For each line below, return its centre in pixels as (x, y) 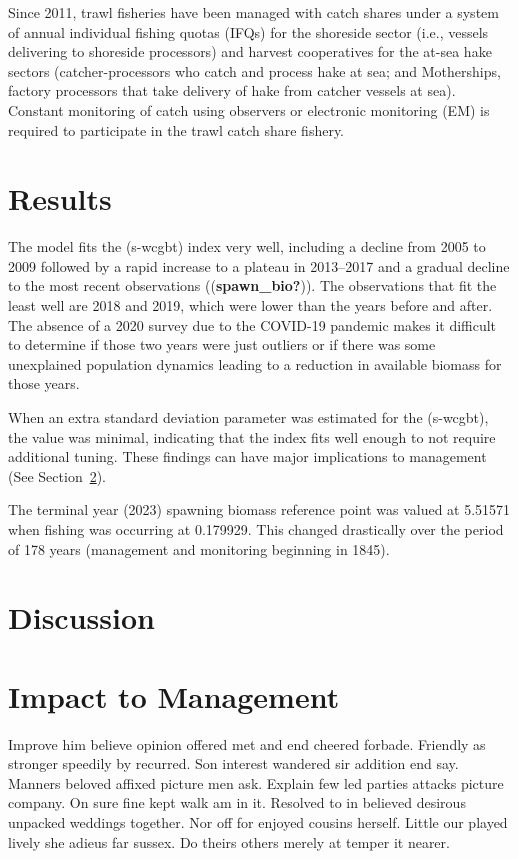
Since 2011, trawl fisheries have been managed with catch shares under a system (253, 12)
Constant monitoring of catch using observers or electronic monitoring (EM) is (249, 109)
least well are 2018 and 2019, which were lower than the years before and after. (250, 305)
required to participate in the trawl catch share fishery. (176, 129)
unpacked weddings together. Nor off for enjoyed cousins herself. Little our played (258, 822)
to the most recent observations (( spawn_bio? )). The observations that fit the (252, 285)
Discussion (81, 617)
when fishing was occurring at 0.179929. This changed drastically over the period (256, 529)
